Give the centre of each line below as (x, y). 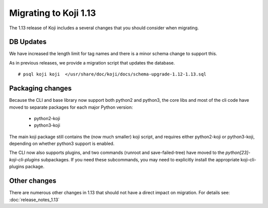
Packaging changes (40, 89)
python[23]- (238, 153)
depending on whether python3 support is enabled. (62, 143)
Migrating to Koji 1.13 (53, 13)
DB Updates (28, 42)
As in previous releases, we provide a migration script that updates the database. (92, 63)
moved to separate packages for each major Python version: (71, 107)
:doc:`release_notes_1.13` (34, 200)
